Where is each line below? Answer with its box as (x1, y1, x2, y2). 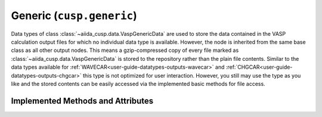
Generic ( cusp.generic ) (11, 9, 137, 22)
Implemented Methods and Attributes (11, 96, 154, 106)
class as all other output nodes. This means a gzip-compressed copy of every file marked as (11, 47, 239, 54)
